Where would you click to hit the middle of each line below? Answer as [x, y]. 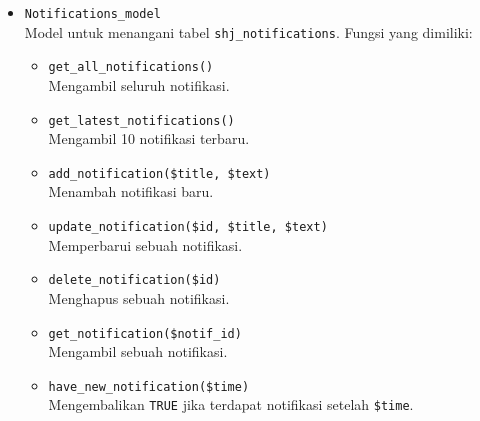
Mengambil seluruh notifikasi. [139, 84]
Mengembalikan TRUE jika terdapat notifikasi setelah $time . [231, 404]
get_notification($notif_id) [145, 333]
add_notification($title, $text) [159, 173]
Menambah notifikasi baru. [131, 191]
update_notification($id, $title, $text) [188, 227]
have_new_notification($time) [149, 386]
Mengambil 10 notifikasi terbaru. [149, 138]
